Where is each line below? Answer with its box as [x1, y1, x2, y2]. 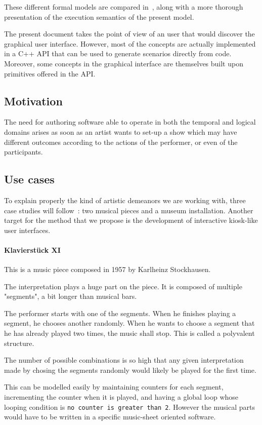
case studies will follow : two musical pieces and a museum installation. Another [4, 205, 253, 215]
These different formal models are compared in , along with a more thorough [4, 2, 243, 12]
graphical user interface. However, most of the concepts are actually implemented [4, 38, 256, 49]
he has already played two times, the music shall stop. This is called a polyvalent [4, 328, 255, 338]
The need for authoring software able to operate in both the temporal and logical [4, 117, 256, 127]
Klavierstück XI [4, 244, 61, 255]
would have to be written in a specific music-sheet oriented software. [4, 411, 216, 422]
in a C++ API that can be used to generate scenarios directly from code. [4, 48, 232, 59]
